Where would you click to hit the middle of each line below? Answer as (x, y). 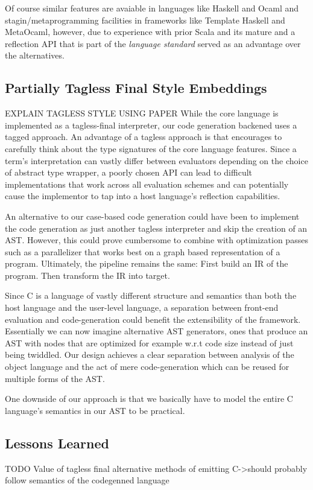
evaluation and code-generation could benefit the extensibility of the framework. (153, 319)
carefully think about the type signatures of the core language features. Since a (151, 148)
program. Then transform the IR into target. (87, 275)
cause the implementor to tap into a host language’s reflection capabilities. (143, 196)
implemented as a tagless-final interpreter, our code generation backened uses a (151, 125)
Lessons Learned (57, 443)
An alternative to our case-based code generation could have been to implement (152, 216)
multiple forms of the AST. (55, 378)
